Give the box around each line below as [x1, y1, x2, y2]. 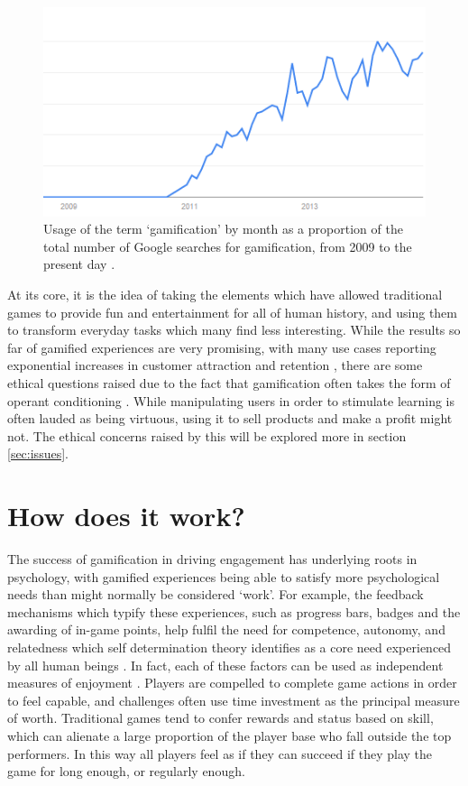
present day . [43, 254, 115, 273]
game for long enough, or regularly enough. [7, 762, 245, 781]
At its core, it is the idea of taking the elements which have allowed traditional [7, 284, 443, 303]
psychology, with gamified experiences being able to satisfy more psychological [7, 567, 440, 586]
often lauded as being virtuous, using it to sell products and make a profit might [7, 409, 453, 428]
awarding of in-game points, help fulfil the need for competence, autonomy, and [7, 620, 445, 639]
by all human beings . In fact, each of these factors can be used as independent [7, 655, 444, 674]
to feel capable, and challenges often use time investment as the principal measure [7, 690, 460, 709]
